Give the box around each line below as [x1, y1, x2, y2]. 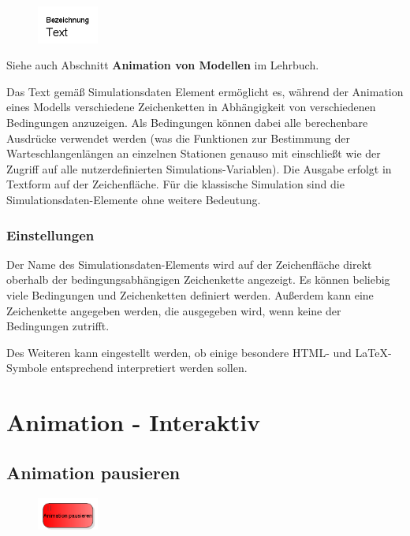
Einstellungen [6, 225, 95, 244]
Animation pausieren [6, 460, 181, 484]
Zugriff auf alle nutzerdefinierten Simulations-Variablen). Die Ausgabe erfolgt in [6, 160, 392, 177]
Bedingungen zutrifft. [6, 318, 110, 334]
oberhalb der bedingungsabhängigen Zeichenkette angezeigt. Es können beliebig [6, 271, 390, 288]
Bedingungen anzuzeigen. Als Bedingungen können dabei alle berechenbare [6, 114, 368, 131]
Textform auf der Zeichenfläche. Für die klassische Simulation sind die [6, 176, 345, 192]
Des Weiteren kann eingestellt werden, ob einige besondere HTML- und [6, 344, 352, 360]
